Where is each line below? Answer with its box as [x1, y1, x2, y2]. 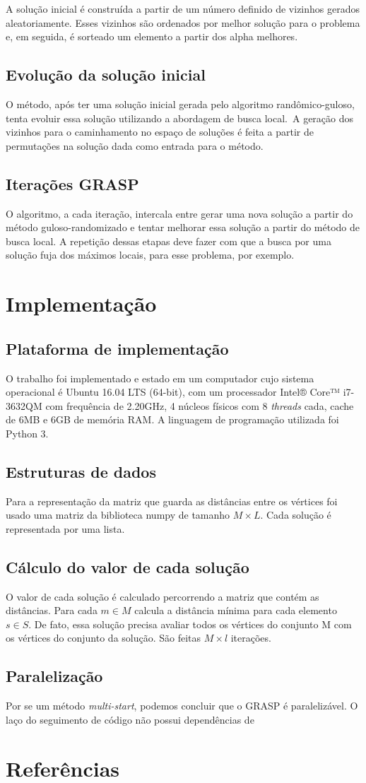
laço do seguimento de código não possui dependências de [6, 712, 254, 726]
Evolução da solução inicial [6, 64, 206, 86]
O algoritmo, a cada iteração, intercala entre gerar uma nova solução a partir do [6, 206, 353, 220]
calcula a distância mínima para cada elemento [134, 603, 337, 618]
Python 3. [6, 425, 49, 440]
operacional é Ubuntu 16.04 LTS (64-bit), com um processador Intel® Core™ [6, 384, 340, 399]
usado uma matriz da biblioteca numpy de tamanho [6, 507, 230, 522]
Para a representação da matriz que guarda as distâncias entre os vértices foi [6, 493, 338, 508]
